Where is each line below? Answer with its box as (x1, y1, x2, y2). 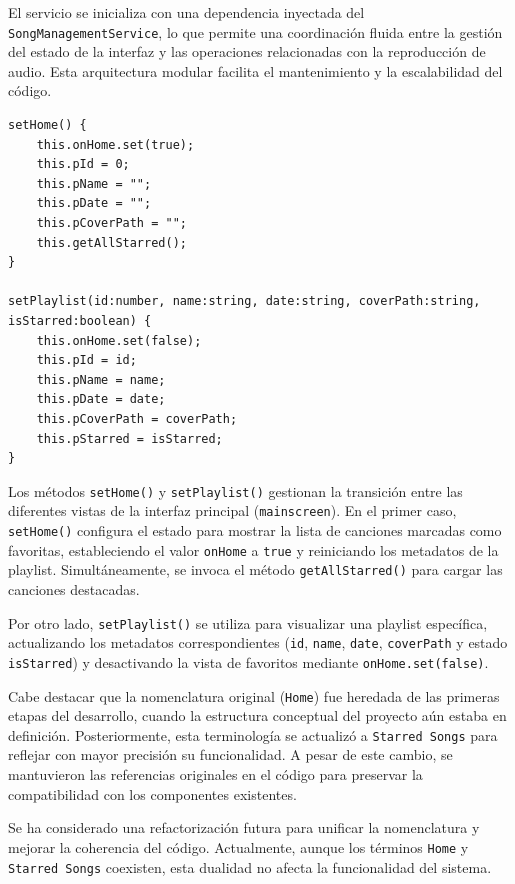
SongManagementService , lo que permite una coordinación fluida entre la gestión (8, 21, 503, 42)
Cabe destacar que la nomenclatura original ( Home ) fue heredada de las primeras (8, 685, 500, 706)
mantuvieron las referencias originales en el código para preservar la (8, 764, 423, 785)
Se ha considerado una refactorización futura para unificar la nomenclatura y (8, 817, 480, 838)
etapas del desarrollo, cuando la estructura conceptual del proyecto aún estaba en (8, 705, 507, 726)
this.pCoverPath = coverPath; (36, 411, 238, 426)
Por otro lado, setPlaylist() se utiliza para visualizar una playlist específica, (8, 612, 488, 633)
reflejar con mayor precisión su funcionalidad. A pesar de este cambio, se (8, 744, 453, 765)
